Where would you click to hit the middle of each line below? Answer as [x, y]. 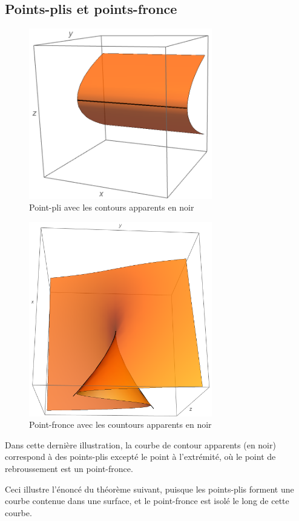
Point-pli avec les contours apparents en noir [112, 207]
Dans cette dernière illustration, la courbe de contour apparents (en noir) [140, 444]
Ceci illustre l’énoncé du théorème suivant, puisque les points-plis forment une [149, 489]
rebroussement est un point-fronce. [69, 469]
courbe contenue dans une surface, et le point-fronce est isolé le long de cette [147, 501]
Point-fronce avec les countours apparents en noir [120, 424]
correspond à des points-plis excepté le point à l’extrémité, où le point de [140, 457]
